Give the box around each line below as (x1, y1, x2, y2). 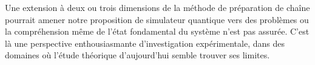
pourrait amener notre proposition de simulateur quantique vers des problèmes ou (5, 13, 309, 26)
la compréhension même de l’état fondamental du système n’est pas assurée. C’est (5, 25, 310, 38)
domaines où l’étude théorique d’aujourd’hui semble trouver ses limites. (5, 49, 270, 61)
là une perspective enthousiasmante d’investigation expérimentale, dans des (5, 36, 285, 49)
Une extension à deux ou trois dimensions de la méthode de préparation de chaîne (5, 1, 310, 13)
